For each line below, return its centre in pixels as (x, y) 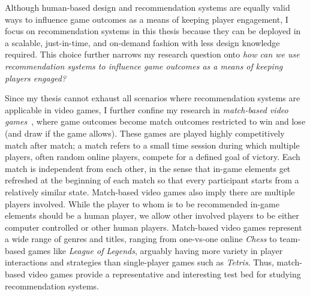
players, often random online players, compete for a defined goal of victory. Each (153, 157)
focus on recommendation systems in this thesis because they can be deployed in (153, 31)
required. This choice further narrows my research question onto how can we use (152, 54)
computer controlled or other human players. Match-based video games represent (154, 227)
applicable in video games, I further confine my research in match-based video (147, 109)
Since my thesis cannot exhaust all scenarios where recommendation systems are (153, 98)
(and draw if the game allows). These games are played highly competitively (145, 133)
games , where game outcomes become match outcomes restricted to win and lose (155, 121)
